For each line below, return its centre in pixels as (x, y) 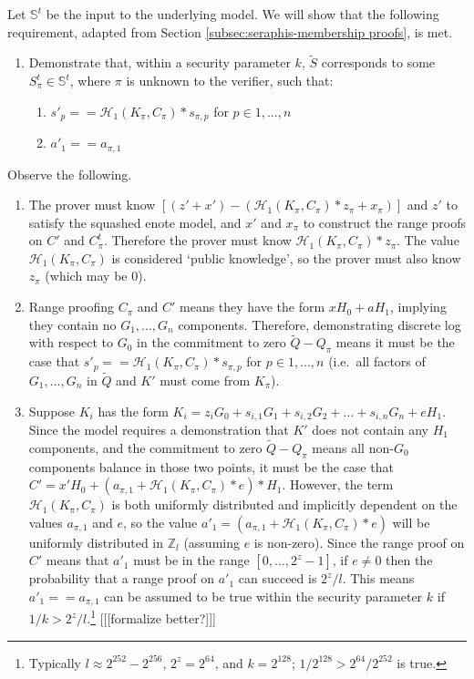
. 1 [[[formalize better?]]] (151, 617)
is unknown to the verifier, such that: (230, 80)
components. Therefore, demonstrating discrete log (319, 324)
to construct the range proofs (385, 222)
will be (411, 522)
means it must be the (395, 342)
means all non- (353, 447)
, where (90, 80)
